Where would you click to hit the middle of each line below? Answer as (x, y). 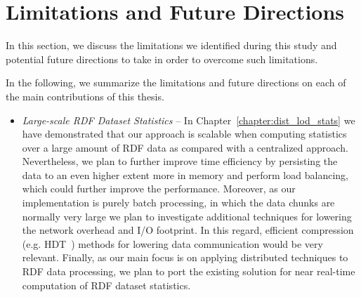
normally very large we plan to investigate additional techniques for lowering (187, 216)
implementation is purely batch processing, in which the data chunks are (178, 203)
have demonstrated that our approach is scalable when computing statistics (184, 134)
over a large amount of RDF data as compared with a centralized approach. (185, 147)
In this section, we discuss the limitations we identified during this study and (171, 45)
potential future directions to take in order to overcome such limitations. (162, 59)
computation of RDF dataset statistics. (106, 285)
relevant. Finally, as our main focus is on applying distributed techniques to (185, 257)
